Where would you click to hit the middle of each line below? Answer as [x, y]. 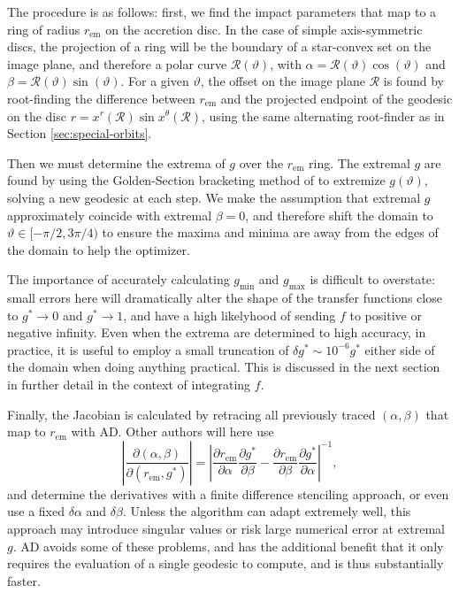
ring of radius [44, 29]
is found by [413, 81]
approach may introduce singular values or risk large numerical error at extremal [226, 529]
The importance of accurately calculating [119, 279]
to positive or [386, 315]
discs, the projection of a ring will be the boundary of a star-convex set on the [219, 46]
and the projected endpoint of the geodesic [337, 98]
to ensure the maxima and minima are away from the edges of [270, 232]
